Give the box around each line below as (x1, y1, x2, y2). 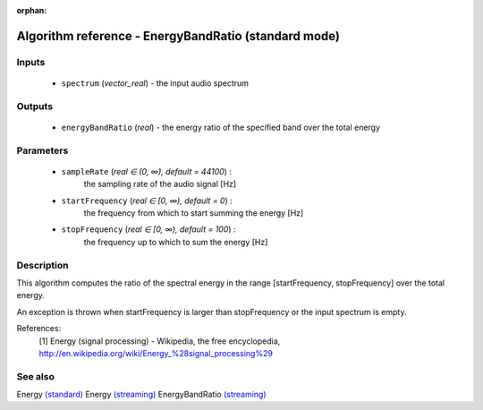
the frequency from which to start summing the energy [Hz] (83, 208, 304, 218)
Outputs (16, 99, 54, 112)
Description (16, 259, 69, 271)
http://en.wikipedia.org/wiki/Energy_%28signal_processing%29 (38, 347, 273, 358)
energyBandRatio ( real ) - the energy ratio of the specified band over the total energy (61, 122, 380, 132)
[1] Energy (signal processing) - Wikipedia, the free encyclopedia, (38, 336, 281, 346)
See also (16, 370, 55, 382)
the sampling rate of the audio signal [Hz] (83, 179, 237, 190)
